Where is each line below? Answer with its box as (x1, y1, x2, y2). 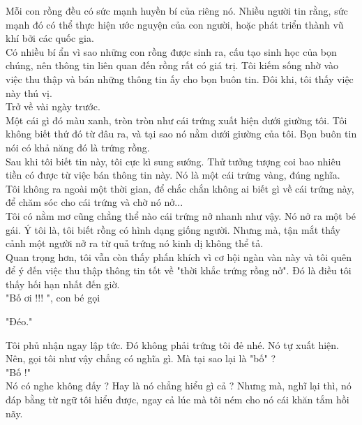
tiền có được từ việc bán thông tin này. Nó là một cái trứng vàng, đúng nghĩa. (6, 167, 340, 182)
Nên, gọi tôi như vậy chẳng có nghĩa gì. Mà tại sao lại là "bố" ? (6, 351, 276, 366)
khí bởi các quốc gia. (6, 31, 94, 45)
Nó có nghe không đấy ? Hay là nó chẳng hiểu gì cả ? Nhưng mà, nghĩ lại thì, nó (6, 378, 352, 393)
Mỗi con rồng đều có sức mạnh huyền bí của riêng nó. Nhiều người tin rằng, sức (6, 3, 348, 17)
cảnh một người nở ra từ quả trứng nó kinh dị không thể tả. (6, 236, 264, 251)
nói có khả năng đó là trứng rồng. (6, 140, 150, 154)
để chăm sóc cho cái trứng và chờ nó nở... (6, 195, 183, 209)
